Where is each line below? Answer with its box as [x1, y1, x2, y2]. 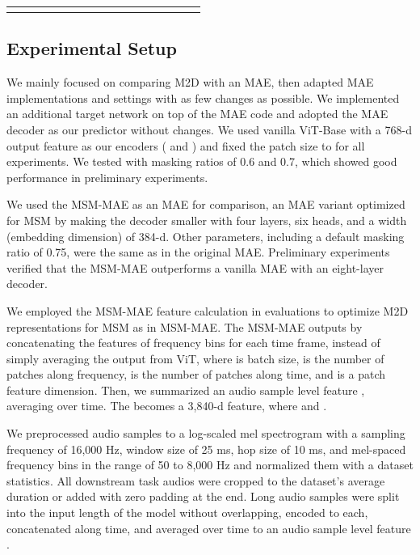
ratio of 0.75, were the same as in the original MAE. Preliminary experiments [6, 244, 390, 261]
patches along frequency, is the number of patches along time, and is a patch [6, 366, 385, 383]
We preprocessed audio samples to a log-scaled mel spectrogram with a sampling [6, 425, 405, 442]
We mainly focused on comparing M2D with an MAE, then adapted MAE [6, 74, 374, 91]
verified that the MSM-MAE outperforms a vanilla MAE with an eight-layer [6, 259, 384, 276]
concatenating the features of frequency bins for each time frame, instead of [6, 334, 380, 351]
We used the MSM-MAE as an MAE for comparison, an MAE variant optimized [6, 196, 405, 213]
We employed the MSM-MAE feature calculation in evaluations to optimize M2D [6, 302, 409, 319]
